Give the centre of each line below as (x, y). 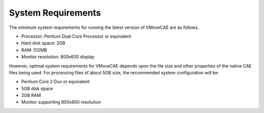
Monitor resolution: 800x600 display (58, 57)
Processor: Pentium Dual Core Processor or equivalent (76, 36)
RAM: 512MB (34, 50)
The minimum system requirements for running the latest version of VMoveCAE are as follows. (104, 27)
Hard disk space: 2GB (43, 43)
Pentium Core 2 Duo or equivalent (55, 82)
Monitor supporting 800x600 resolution (61, 102)
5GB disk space (37, 89)
